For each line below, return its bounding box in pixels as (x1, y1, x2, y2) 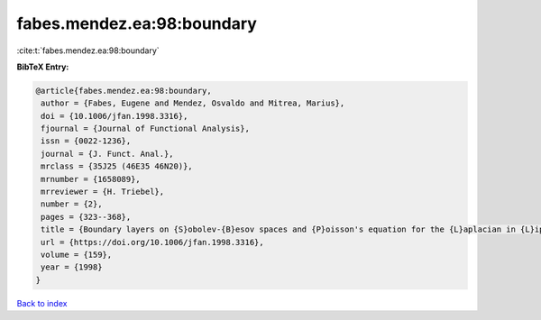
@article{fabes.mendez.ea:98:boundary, (35, 86, 212, 96)
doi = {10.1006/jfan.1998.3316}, (41, 111, 188, 121)
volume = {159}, (41, 250, 113, 260)
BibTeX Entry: (16, 61, 69, 72)
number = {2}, (41, 199, 103, 209)
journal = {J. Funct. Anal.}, (41, 149, 175, 159)
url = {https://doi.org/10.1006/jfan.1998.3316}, (41, 237, 265, 247)
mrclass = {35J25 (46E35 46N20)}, (41, 161, 193, 171)
